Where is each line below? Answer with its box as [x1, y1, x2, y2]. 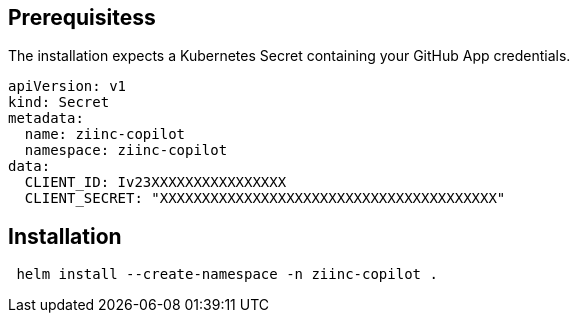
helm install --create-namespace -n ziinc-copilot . [16, 266, 438, 283]
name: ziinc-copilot [24, 126, 186, 143]
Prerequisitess [8, 5, 156, 30]
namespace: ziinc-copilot [24, 142, 228, 159]
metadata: [8, 110, 84, 127]
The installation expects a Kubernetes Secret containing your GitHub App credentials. [8, 47, 571, 65]
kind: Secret [8, 94, 110, 111]
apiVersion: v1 [8, 78, 127, 95]
